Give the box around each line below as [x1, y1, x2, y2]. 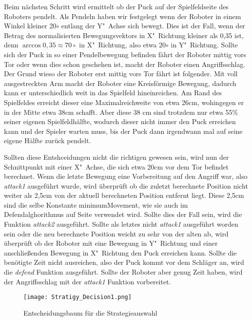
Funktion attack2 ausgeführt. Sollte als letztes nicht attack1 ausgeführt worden [4, 219, 238, 229]
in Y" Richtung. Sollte [171, 40, 238, 50]
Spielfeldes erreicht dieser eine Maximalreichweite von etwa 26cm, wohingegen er [4, 97, 244, 107]
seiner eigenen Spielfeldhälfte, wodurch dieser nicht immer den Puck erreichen [4, 116, 236, 127]
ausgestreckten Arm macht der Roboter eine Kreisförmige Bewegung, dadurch [4, 78, 236, 88]
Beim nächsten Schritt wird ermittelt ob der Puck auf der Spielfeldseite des [4, 1, 229, 11]
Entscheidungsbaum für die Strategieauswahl [23, 307, 157, 318]
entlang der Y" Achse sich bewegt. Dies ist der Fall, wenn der [61, 21, 245, 31]
